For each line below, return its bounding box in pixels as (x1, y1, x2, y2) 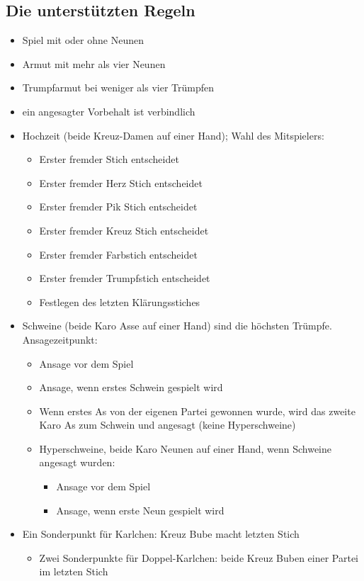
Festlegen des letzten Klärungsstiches (39, 294, 200, 309)
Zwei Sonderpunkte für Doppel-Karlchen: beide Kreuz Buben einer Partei (39, 550, 359, 565)
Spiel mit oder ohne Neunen (22, 33, 144, 47)
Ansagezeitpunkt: (22, 332, 98, 346)
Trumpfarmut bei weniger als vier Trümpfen (22, 80, 214, 95)
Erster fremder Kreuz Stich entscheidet (39, 222, 209, 237)
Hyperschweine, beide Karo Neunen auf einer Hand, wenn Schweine (39, 441, 332, 456)
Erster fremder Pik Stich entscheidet (39, 199, 198, 214)
